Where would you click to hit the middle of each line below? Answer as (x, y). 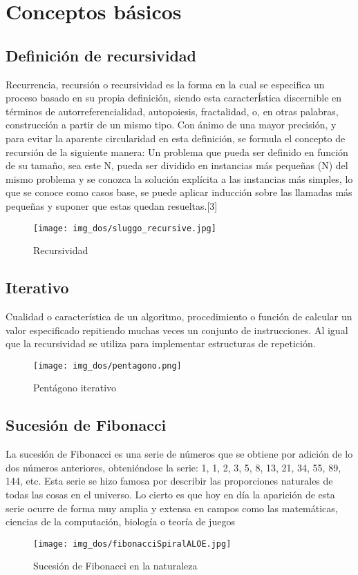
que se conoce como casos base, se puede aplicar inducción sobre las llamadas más (179, 192)
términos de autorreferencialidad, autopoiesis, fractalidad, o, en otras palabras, (172, 111)
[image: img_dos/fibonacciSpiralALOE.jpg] (132, 544)
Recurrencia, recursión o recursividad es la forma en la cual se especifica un (165, 84)
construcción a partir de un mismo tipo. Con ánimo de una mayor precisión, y (171, 125)
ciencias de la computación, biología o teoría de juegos (120, 522)
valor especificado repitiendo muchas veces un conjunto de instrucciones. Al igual (177, 330)
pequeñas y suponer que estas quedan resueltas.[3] (112, 205)
